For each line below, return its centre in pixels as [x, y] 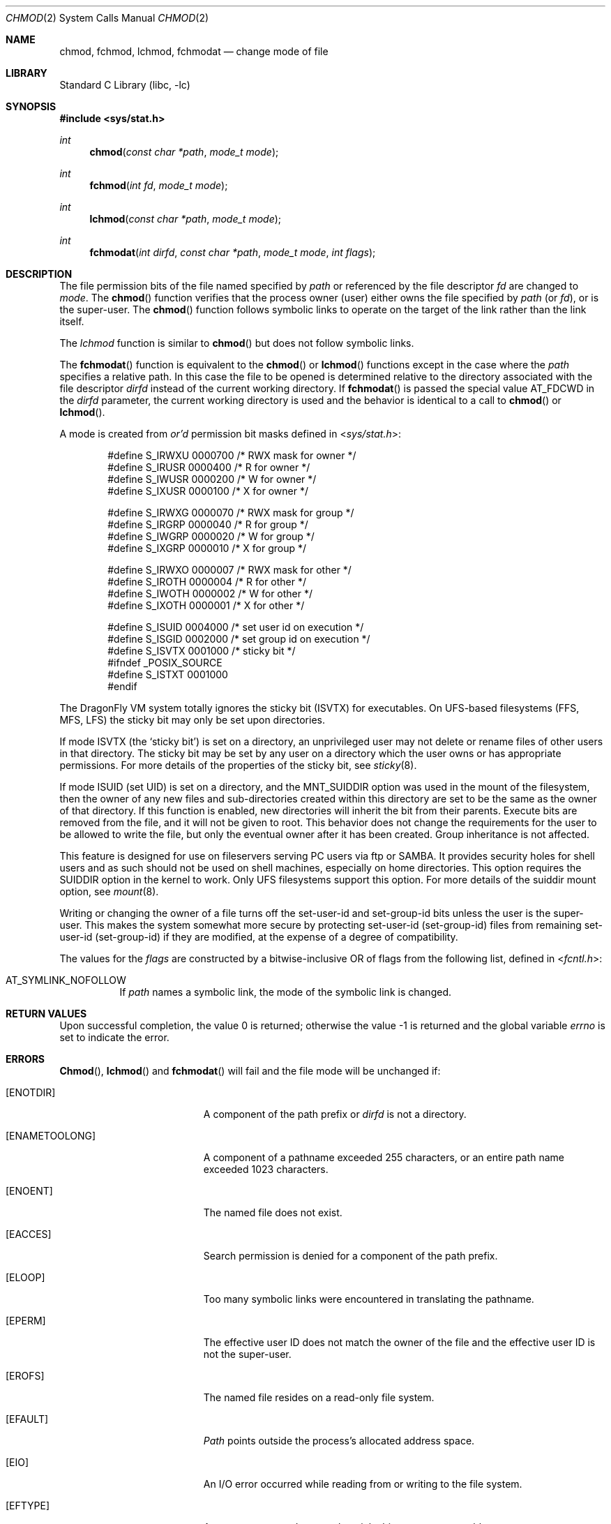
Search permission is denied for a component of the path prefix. [350, 1256]
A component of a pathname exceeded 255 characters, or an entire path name [384, 1157]
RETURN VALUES [46, 1014]
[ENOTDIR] [31, 1092]
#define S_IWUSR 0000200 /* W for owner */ [212, 479]
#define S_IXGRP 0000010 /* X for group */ [207, 548]
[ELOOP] [25, 1277]
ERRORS [25, 1059]
